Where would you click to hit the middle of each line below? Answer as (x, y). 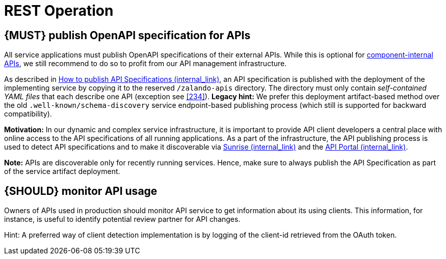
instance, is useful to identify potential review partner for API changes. (122, 219)
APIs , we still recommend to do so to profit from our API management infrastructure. (146, 64)
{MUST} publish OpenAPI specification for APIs (127, 35)
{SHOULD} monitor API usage (81, 191)
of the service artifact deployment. (62, 171)
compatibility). (28, 114)
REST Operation (59, 11)
